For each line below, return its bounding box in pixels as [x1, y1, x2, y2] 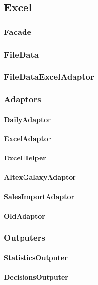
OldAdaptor [4, 210, 45, 221]
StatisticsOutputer [4, 252, 68, 262]
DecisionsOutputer [4, 271, 68, 282]
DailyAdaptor [4, 114, 51, 124]
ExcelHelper [4, 153, 46, 163]
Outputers [4, 231, 45, 244]
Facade [4, 25, 31, 37]
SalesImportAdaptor [4, 191, 74, 201]
